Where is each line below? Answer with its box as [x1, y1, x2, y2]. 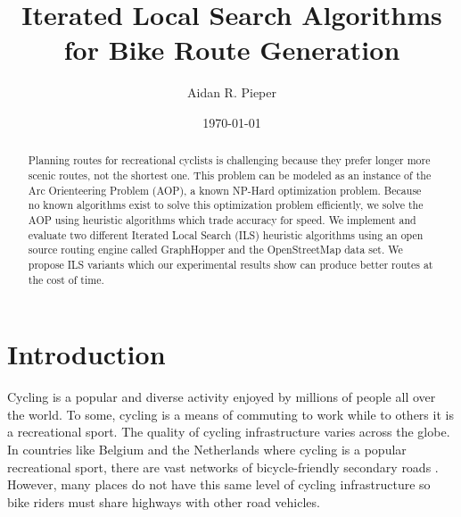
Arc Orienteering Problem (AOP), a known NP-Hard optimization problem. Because [28, 182, 422, 197]
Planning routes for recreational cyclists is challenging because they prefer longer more [28, 153, 431, 168]
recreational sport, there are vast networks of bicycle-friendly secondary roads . [7, 457, 439, 476]
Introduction [7, 336, 166, 372]
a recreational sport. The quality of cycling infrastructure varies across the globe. [7, 422, 450, 441]
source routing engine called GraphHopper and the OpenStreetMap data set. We [28, 242, 403, 257]
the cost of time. [28, 271, 104, 287]
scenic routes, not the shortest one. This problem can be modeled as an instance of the [28, 167, 432, 182]
